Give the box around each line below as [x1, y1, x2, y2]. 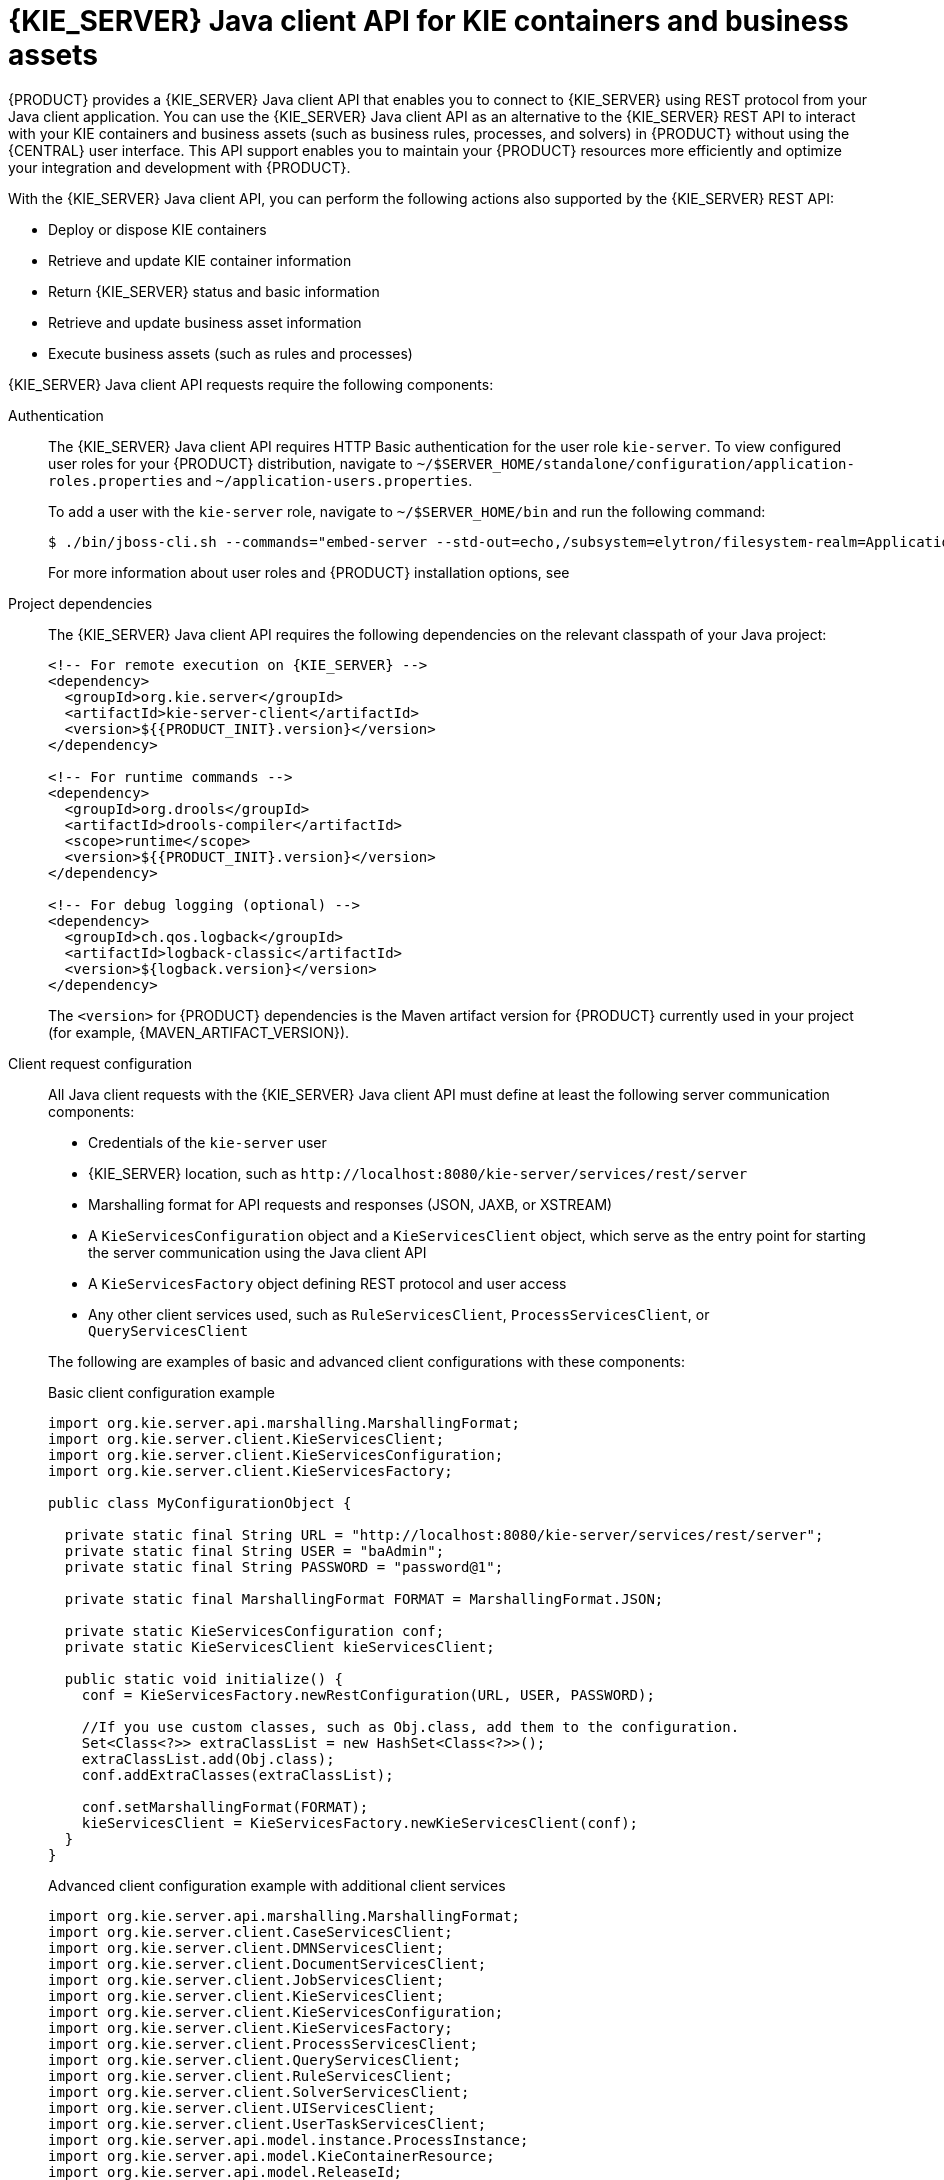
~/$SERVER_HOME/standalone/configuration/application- [416, 455, 855, 472]
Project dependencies [8, 594, 153, 612]
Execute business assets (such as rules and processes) [48, 344, 413, 362]
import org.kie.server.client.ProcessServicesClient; [48, 2035, 478, 2052]
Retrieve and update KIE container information [48, 251, 352, 269]
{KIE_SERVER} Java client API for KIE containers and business [8, 4, 849, 38]
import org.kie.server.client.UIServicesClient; [48, 2099, 436, 2116]
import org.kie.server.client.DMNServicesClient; [48, 1939, 445, 1956]
